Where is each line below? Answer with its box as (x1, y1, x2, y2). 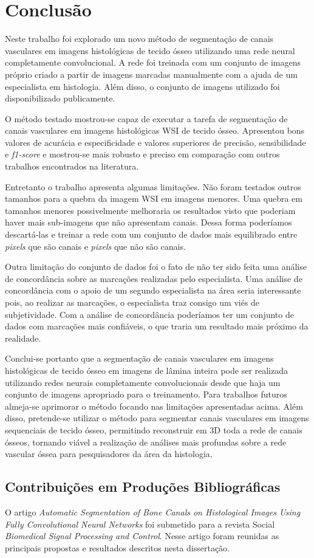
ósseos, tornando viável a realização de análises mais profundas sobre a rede (5, 435, 287, 448)
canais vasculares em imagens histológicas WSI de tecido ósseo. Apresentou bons (5, 124, 305, 137)
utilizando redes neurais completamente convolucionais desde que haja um (5, 376, 281, 388)
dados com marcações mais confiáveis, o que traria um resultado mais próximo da (5, 320, 309, 332)
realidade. (5, 331, 41, 344)
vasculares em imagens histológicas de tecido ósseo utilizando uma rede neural (5, 44, 295, 57)
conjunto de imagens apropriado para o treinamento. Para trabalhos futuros (5, 388, 287, 401)
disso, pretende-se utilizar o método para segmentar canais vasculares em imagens (5, 412, 309, 424)
